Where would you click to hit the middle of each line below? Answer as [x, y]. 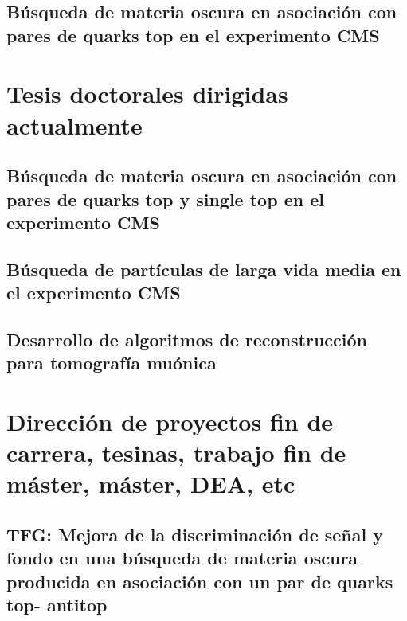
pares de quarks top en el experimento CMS [193, 35]
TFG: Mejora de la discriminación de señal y [195, 534]
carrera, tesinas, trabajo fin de [176, 453]
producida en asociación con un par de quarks [200, 581]
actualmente [74, 125]
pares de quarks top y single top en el [165, 199]
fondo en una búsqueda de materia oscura [182, 558]
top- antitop [57, 604]
